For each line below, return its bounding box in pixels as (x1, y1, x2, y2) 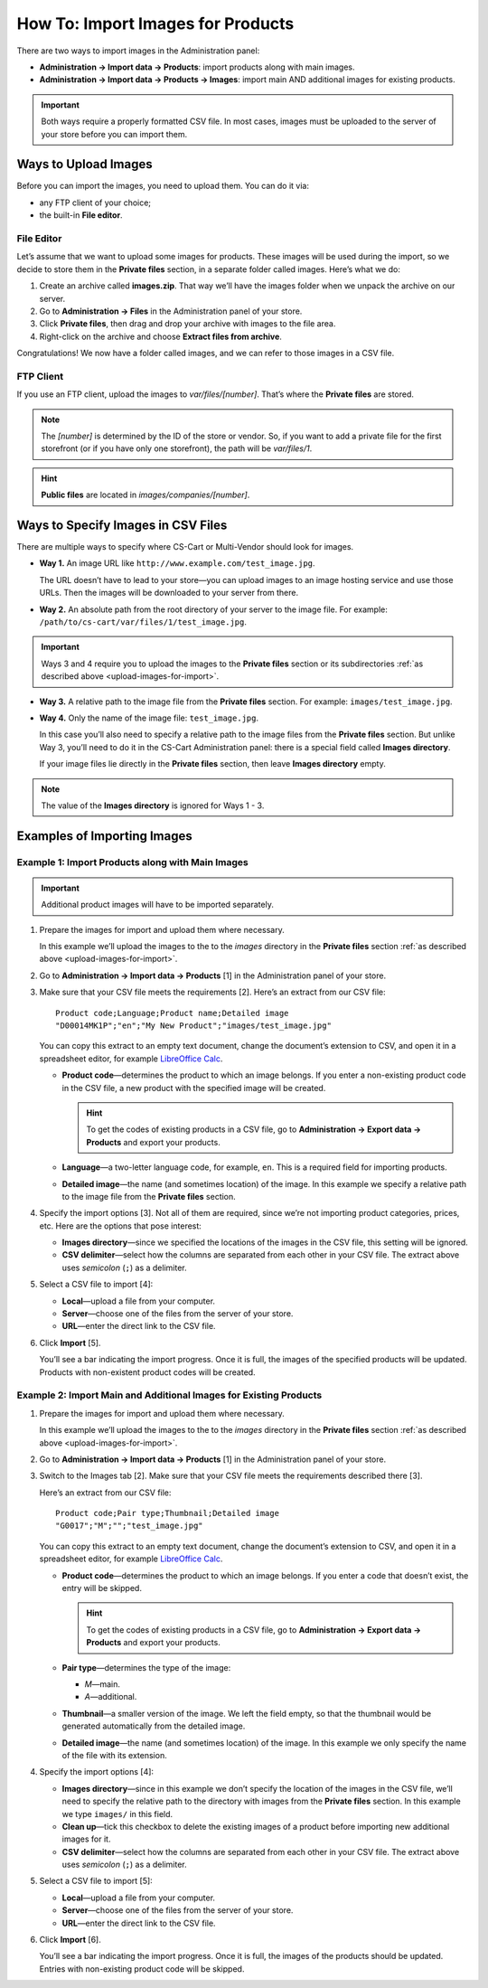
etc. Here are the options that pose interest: (39, 1220, 202, 1231)
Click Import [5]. (39, 1337, 101, 1348)
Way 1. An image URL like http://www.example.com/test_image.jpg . (39, 558, 315, 569)
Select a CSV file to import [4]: (39, 1279, 154, 1290)
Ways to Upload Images (16, 156, 153, 172)
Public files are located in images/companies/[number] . (41, 489, 250, 501)
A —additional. (84, 1691, 137, 1702)
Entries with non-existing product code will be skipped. (39, 1963, 245, 1974)
